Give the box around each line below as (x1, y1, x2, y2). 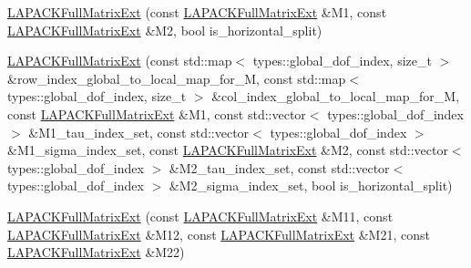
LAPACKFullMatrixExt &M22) (7, 242, 185, 262)
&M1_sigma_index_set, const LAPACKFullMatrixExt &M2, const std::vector (7, 140, 448, 160)
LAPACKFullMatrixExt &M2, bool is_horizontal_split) (7, 20, 323, 39)
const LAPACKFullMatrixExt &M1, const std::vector (7, 104, 306, 123)
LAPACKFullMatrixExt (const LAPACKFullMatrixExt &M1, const (7, 3, 387, 21)
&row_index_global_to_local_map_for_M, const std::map (7, 68, 346, 88)
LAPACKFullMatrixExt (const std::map (7, 51, 232, 70)
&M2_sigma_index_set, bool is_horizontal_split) (169, 176, 453, 195)
